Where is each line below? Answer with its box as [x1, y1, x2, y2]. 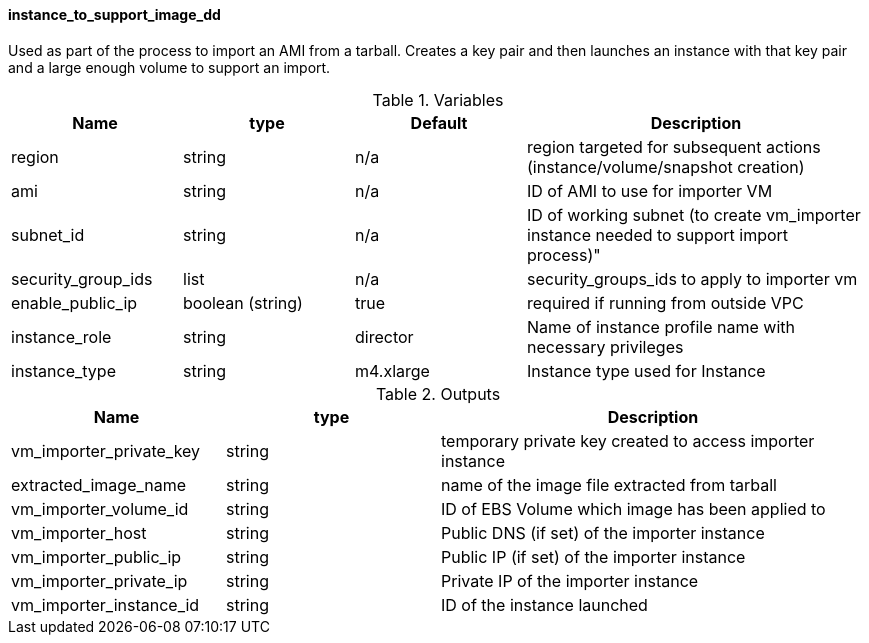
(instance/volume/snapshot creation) [527, 156, 805, 177]
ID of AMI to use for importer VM [527, 180, 773, 201]
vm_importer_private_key [11, 440, 201, 461]
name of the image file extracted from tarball [441, 474, 777, 495]
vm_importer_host [11, 522, 147, 543]
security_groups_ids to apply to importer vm [527, 268, 858, 289]
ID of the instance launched [441, 594, 648, 615]
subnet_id [11, 224, 85, 245]
